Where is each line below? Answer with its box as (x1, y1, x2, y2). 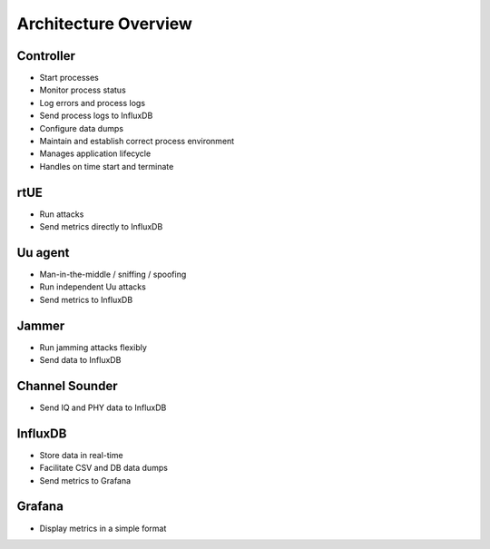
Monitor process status (39, 84, 126, 95)
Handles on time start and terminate (39, 161, 174, 172)
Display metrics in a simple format (39, 523, 167, 534)
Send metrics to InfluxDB (39, 294, 133, 305)
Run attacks (39, 209, 84, 220)
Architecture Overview (16, 14, 192, 34)
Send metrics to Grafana (39, 475, 132, 485)
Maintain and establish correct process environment (39, 136, 235, 147)
